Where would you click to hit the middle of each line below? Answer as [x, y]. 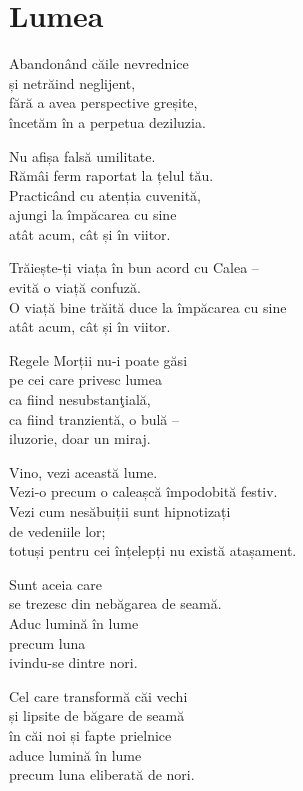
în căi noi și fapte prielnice [90, 734]
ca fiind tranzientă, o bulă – [94, 418]
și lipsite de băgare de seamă [97, 715]
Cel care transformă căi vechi [98, 695]
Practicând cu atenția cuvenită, [105, 194]
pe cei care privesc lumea [85, 379]
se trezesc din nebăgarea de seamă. [115, 603]
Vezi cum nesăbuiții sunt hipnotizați [120, 511]
